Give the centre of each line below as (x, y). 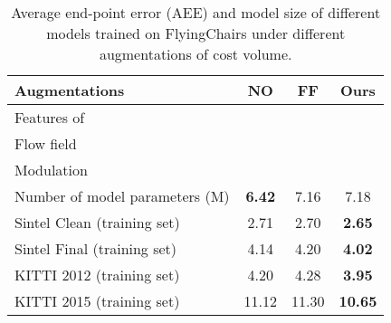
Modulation (51, 170)
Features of (50, 117)
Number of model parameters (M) (122, 196)
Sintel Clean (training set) (97, 222)
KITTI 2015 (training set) (97, 301)
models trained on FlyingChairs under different (196, 33)
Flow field (46, 143)
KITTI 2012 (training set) (97, 275)
